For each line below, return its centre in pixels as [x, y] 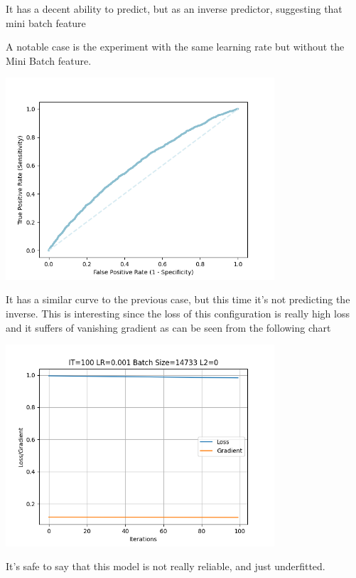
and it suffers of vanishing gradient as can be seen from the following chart [168, 327]
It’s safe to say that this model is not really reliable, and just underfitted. [166, 566]
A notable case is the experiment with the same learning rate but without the [175, 47]
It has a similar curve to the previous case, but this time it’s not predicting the [178, 299]
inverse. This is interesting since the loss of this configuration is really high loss [178, 314]
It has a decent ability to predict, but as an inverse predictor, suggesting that [174, 9]
